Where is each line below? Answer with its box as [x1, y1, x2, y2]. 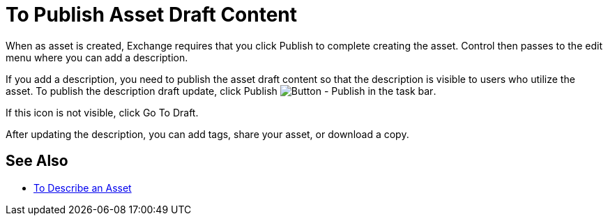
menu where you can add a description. [6, 51, 188, 63]
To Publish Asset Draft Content [6, 3, 298, 26]
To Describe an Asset [33, 181, 132, 194]
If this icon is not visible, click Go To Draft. [6, 106, 199, 119]
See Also [6, 152, 68, 170]
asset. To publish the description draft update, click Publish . [6, 84, 436, 97]
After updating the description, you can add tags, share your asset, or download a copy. [6, 128, 409, 140]
